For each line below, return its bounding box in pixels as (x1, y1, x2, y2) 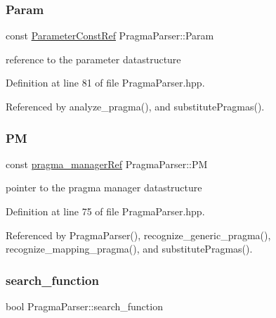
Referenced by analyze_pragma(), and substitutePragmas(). (6, 99, 265, 113)
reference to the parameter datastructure (6, 51, 181, 66)
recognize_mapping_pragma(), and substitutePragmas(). (6, 241, 253, 256)
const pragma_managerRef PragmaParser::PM (6, 156, 208, 171)
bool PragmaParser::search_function (6, 299, 163, 313)
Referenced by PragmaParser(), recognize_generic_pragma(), (6, 227, 271, 242)
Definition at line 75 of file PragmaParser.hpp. (6, 204, 205, 218)
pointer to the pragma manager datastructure (6, 180, 202, 195)
